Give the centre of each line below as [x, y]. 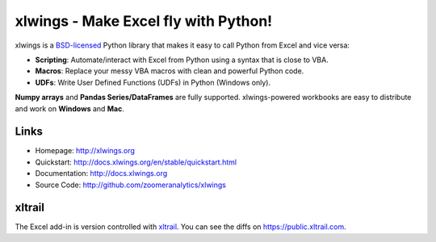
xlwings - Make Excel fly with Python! [144, 21]
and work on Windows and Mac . [70, 108]
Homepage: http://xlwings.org [85, 151]
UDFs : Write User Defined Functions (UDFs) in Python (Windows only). [153, 82]
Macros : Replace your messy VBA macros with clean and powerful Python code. [170, 71]
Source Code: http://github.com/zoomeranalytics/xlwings [130, 185]
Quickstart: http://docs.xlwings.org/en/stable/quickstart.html [136, 162]
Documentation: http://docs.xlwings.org [101, 173]
